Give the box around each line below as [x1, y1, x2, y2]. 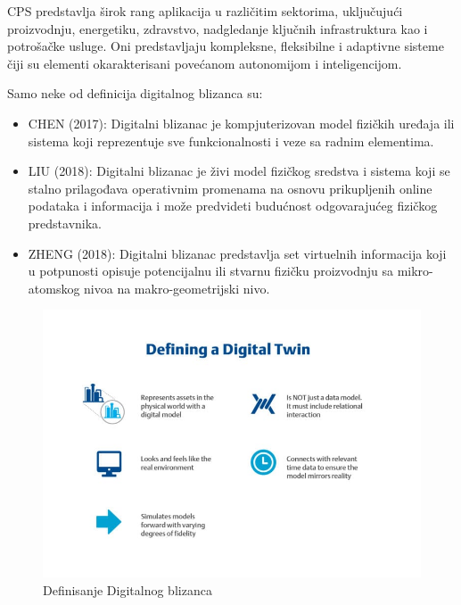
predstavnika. [28, 213, 102, 232]
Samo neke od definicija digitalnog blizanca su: [7, 84, 263, 103]
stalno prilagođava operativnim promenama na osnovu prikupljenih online [28, 178, 432, 197]
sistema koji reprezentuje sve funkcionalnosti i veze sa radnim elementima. [28, 131, 434, 150]
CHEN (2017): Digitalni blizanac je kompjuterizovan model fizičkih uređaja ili [28, 113, 455, 132]
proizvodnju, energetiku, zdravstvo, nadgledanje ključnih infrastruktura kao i [7, 19, 428, 37]
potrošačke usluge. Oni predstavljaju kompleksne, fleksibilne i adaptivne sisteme [7, 37, 444, 55]
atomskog [28, 278, 80, 297]
